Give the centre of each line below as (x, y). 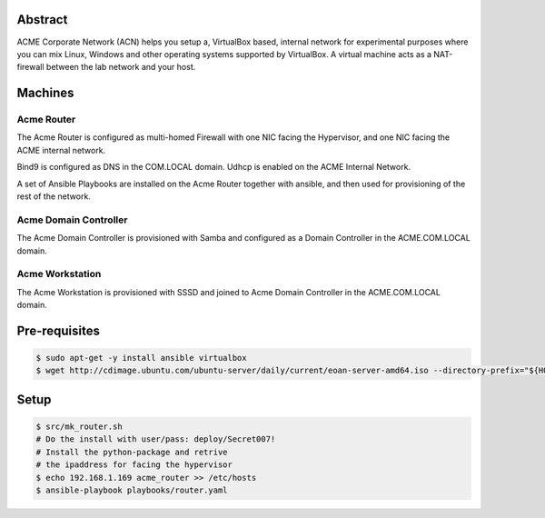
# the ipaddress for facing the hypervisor (134, 465)
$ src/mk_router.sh (79, 427)
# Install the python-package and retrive (132, 452)
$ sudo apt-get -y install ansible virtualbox (141, 358)
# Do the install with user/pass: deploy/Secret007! (156, 439)
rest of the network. (54, 196)
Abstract (42, 20)
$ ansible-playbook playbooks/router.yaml (132, 490)
